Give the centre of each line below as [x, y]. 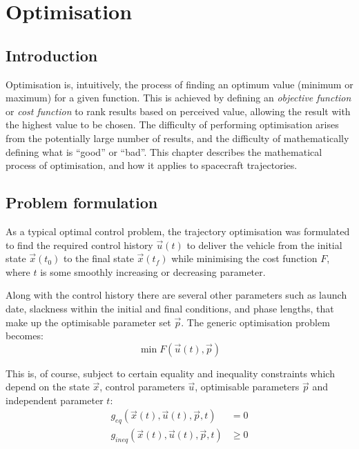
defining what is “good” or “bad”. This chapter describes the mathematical [164, 151]
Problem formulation [82, 202]
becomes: [25, 336]
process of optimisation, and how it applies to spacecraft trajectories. [152, 165]
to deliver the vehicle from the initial [264, 245]
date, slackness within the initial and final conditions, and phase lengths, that [170, 308]
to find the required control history [79, 245]
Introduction [52, 55]
